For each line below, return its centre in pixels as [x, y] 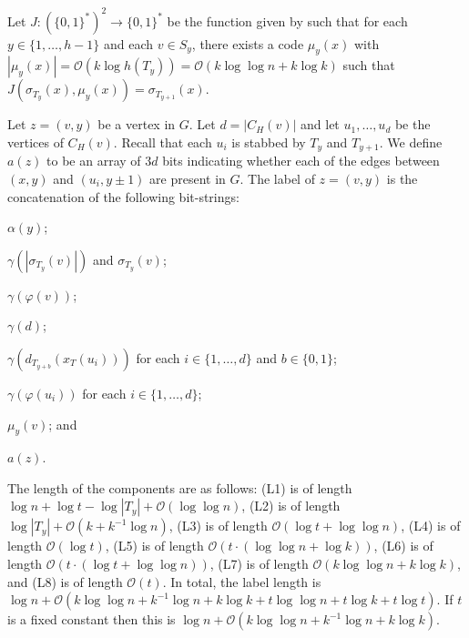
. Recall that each [163, 142]
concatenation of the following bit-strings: [123, 196]
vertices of [36, 142]
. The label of [277, 178]
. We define [411, 142]
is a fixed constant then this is [92, 619]
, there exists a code [248, 43]
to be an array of [94, 161]
